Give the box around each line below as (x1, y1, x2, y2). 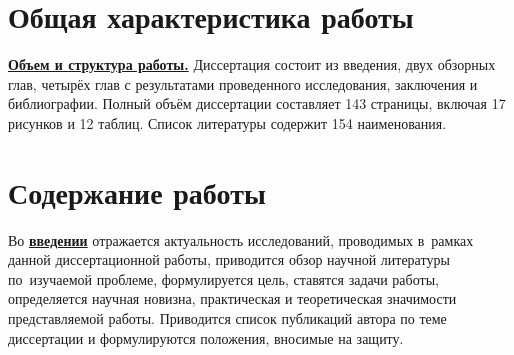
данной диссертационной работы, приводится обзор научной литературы (8, 249, 450, 270)
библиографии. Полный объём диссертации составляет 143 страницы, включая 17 (8, 93, 506, 114)
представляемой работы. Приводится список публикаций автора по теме (8, 308, 447, 328)
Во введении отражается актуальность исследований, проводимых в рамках (8, 229, 474, 250)
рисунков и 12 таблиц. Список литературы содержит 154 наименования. (8, 112, 447, 133)
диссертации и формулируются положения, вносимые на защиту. (8, 327, 404, 348)
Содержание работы (8, 171, 266, 212)
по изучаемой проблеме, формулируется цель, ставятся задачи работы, (8, 268, 439, 289)
